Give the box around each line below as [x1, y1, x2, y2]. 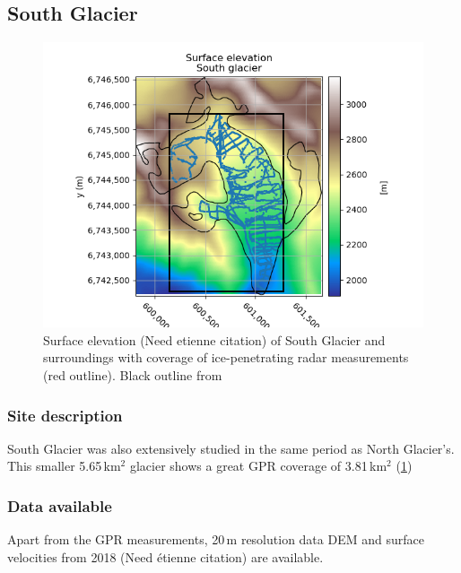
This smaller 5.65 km [7, 456, 121, 475]
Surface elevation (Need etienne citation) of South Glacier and [43, 330, 386, 349]
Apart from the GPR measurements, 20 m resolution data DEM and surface [7, 530, 424, 549]
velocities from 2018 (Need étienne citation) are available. [7, 547, 324, 566]
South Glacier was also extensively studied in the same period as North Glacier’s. [7, 438, 455, 457]
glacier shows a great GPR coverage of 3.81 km [129, 456, 387, 475]
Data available [7, 494, 112, 517]
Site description [7, 404, 123, 426]
